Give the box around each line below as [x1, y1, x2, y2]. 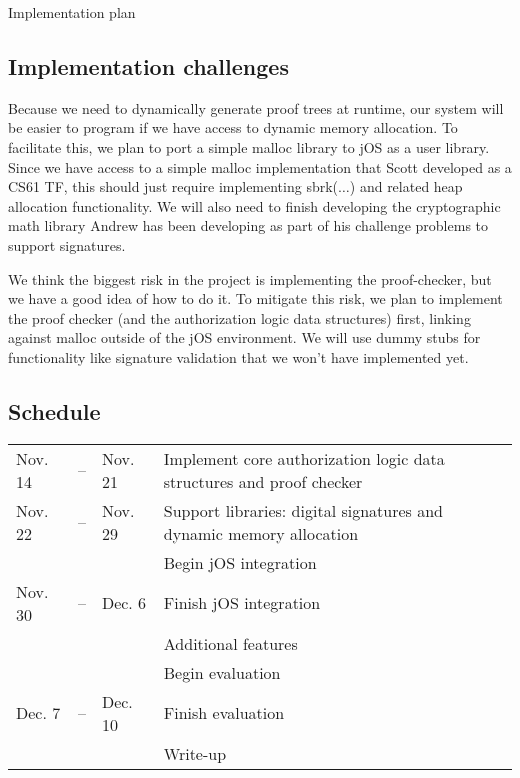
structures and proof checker [163, 469, 363, 493]
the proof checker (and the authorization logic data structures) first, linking [8, 307, 471, 328]
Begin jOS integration [163, 550, 317, 574]
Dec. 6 [101, 591, 147, 615]
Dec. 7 [16, 701, 61, 725]
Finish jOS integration [163, 591, 321, 615]
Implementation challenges [8, 50, 289, 81]
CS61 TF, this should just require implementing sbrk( [8, 176, 339, 197]
